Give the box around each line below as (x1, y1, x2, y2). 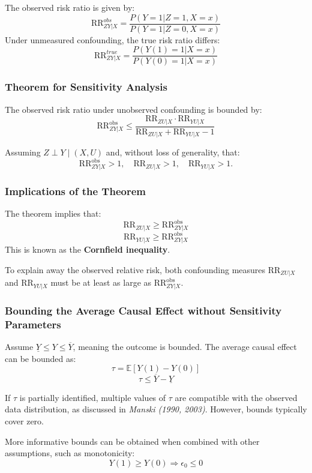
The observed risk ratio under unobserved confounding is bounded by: (5, 103, 262, 115)
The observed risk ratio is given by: (5, 1, 135, 13)
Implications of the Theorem (5, 183, 146, 198)
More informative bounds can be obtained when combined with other (5, 435, 260, 447)
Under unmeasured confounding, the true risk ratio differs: (5, 33, 220, 46)
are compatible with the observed (175, 391, 298, 403)
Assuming (5, 146, 41, 158)
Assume (5, 340, 34, 353)
